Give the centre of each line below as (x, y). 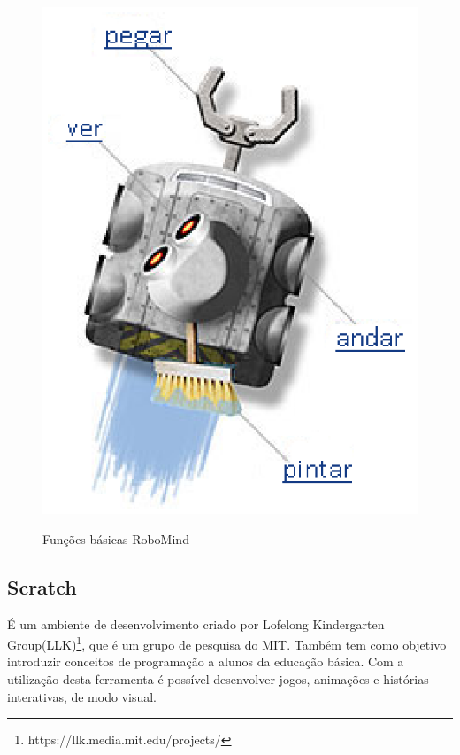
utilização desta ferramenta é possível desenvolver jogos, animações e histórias (218, 679)
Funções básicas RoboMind (116, 538)
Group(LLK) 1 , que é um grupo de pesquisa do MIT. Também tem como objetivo (227, 643)
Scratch (42, 586)
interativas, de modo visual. (82, 696)
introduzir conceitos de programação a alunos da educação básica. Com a (206, 662)
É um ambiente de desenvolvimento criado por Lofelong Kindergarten (196, 623)
